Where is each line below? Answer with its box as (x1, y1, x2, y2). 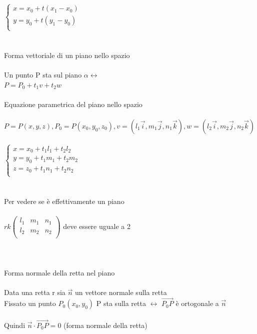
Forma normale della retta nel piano (4, 267, 115, 278)
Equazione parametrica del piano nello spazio (4, 98, 142, 109)
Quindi (4, 319, 25, 330)
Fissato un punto (4, 298, 56, 308)
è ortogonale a (175, 298, 219, 308)
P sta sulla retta (96, 298, 146, 308)
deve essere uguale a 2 (63, 221, 130, 231)
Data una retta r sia (4, 287, 65, 297)
